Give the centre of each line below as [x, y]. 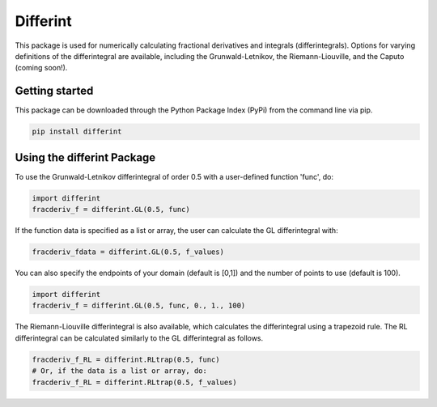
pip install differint [77, 132]
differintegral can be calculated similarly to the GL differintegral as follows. [139, 338]
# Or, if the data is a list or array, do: [120, 371]
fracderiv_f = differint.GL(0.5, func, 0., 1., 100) [139, 306]
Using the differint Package [85, 157]
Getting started [54, 91]
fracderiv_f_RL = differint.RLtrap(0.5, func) [126, 359]
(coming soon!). [41, 68]
